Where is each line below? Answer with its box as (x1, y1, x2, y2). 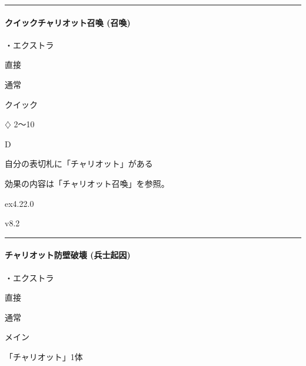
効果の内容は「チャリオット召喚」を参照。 (5, 177, 169, 189)
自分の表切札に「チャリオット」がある (5, 157, 153, 170)
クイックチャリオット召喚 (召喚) (5, 16, 131, 28)
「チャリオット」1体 (5, 350, 83, 362)
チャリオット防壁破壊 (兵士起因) (5, 249, 131, 261)
